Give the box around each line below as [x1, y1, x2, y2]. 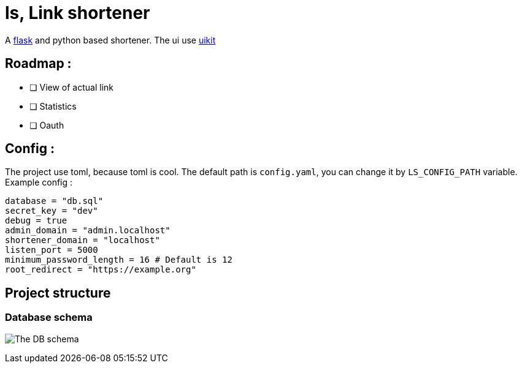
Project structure [5, 285, 111, 301]
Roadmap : [5, 56, 72, 72]
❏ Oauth [29, 119, 64, 130]
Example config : [5, 177, 73, 188]
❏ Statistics [29, 100, 77, 111]
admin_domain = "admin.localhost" [5, 225, 171, 236]
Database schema [5, 311, 93, 324]
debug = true [5, 216, 67, 226]
